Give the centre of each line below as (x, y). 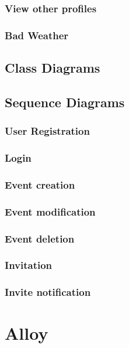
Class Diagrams (53, 68)
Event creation (40, 184)
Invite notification (48, 292)
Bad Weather (37, 35)
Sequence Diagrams (65, 102)
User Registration (47, 131)
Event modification (50, 211)
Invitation (29, 265)
